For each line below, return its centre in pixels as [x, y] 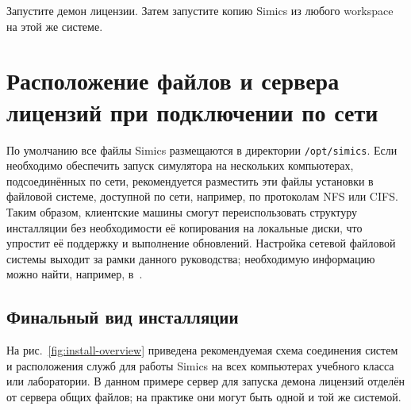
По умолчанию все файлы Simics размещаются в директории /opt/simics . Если [202, 149]
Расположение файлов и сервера [173, 80]
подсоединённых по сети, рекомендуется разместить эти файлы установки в [190, 180]
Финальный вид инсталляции [123, 317]
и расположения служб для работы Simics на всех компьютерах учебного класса [200, 365]
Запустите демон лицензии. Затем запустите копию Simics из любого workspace [200, 10]
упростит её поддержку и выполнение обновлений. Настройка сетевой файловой [201, 243]
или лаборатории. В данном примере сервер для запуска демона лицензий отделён [205, 381]
